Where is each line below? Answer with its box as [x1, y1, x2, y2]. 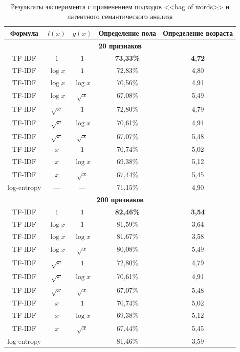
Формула [10, 28, 39, 38]
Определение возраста [163, 28, 233, 38]
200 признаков [96, 194, 144, 205]
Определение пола [98, 28, 156, 38]
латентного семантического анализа [67, 11, 173, 21]
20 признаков [98, 41, 142, 51]
